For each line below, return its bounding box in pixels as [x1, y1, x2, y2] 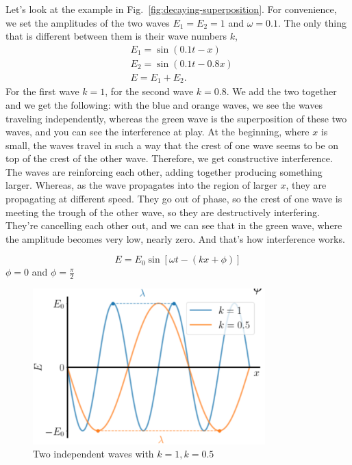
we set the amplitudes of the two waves [5, 15, 170, 29]
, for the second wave [105, 84, 194, 98]
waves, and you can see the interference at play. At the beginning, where [5, 124, 310, 139]
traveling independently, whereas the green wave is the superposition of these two [5, 111, 347, 125]
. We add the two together [226, 84, 337, 98]
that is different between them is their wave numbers [5, 29, 227, 43]
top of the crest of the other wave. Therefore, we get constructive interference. [5, 151, 333, 165]
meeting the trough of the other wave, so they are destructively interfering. [5, 204, 320, 219]
